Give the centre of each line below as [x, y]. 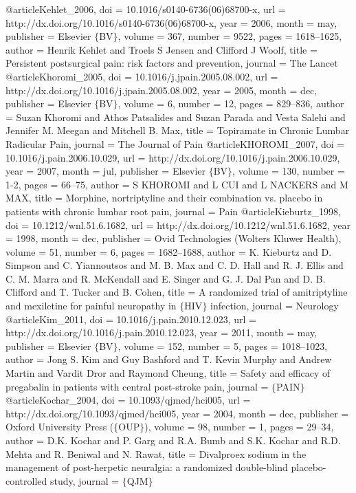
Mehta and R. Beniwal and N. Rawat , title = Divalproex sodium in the [156, 453]
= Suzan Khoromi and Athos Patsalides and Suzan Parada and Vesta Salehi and [176, 117]
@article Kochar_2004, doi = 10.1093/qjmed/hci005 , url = [128, 400]
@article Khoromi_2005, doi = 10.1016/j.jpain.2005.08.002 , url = [142, 76]
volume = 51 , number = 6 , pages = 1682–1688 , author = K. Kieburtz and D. [169, 251]
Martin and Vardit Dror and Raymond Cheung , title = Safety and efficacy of [168, 373]
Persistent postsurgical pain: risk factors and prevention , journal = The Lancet [172, 63]
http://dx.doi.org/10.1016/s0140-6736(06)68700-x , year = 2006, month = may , [171, 22]
